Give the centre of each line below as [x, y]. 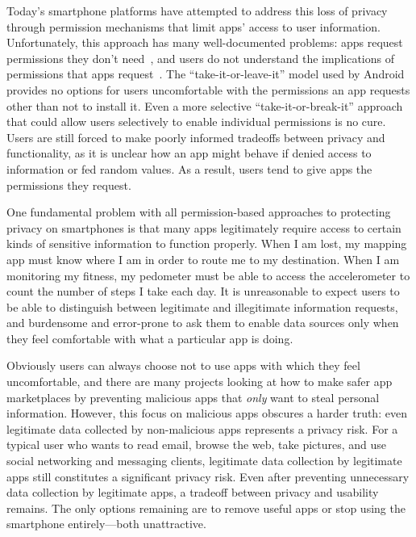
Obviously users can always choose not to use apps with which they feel [183, 365]
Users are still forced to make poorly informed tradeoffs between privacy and [196, 137]
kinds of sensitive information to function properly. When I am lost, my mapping [207, 243]
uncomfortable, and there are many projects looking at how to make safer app [200, 382]
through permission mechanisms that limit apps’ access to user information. [193, 26]
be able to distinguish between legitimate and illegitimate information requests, [202, 306]
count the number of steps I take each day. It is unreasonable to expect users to [203, 291]
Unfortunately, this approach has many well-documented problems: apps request [205, 42]
